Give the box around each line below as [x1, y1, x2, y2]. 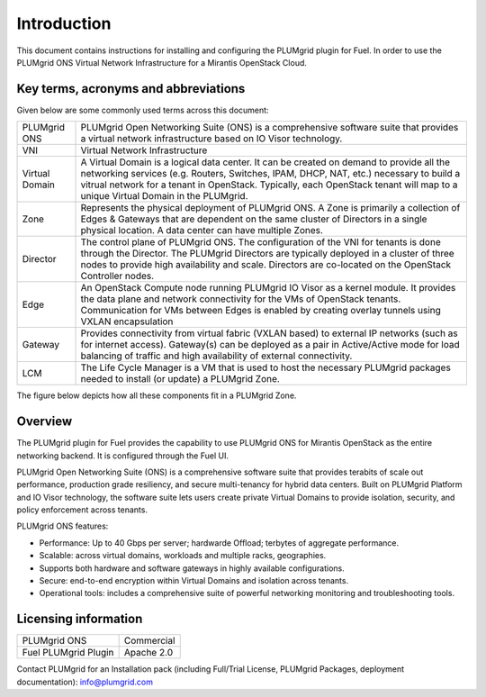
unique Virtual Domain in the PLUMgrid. [80, 190, 248, 203]
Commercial [123, 635, 175, 647]
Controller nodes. [80, 270, 155, 283]
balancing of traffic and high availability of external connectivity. [80, 349, 353, 362]
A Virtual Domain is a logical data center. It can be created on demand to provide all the [80, 156, 450, 168]
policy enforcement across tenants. [16, 504, 148, 515]
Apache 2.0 [123, 647, 174, 659]
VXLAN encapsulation [80, 315, 174, 328]
